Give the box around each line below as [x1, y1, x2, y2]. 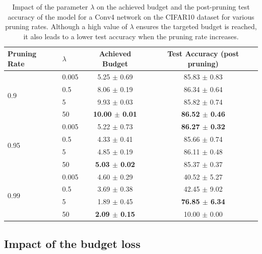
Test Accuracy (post [167, 48, 239, 59]
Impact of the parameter [12, 2, 88, 12]
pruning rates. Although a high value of [5, 21, 127, 32]
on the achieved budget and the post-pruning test [97, 2, 250, 12]
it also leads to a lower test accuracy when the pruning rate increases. [23, 31, 239, 41]
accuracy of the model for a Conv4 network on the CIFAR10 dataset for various [8, 11, 254, 22]
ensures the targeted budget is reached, [136, 21, 257, 32]
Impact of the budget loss [4, 235, 141, 251]
